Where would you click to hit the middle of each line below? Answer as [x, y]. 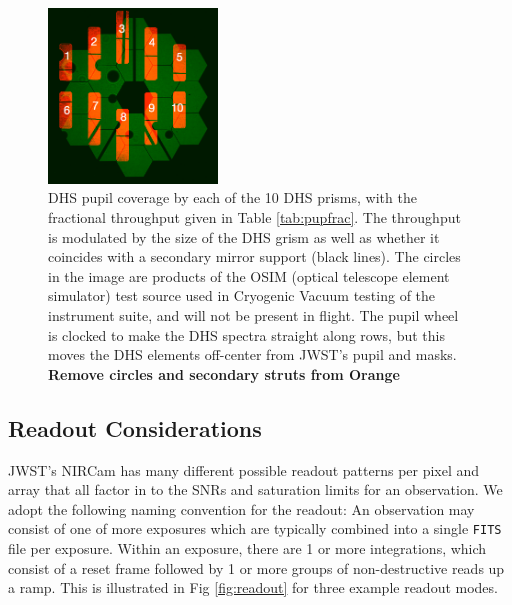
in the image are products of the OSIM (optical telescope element [249, 275]
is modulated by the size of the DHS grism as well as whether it [244, 236]
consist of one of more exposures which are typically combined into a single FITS [255, 528]
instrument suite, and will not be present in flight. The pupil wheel [253, 314]
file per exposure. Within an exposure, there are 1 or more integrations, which [247, 547]
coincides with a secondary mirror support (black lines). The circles [254, 256]
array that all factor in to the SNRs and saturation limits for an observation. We [255, 489]
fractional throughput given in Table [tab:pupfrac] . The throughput [254, 216]
